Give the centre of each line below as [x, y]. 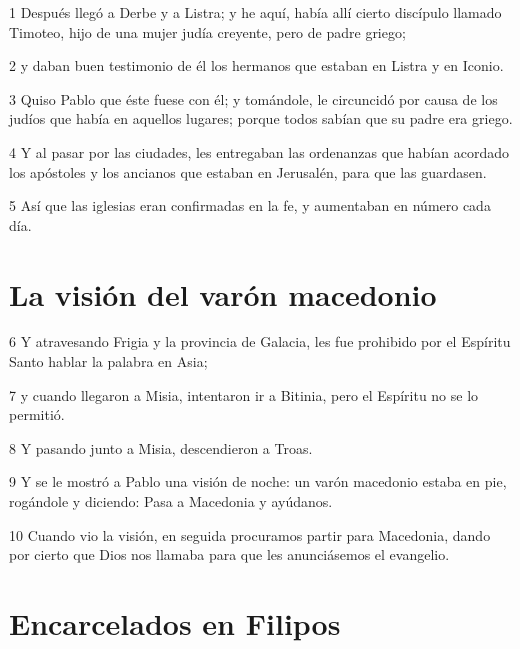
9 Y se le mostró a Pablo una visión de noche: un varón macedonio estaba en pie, [258, 481]
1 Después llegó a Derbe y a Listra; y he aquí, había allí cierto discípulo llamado [255, 12]
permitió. [37, 414]
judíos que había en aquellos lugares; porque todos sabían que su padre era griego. [261, 118]
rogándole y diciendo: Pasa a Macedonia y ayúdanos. [171, 501]
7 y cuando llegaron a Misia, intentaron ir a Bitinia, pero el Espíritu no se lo [244, 394]
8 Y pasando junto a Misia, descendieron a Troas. [161, 447]
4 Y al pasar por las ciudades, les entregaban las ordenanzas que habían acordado [259, 151]
